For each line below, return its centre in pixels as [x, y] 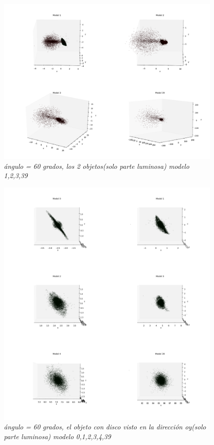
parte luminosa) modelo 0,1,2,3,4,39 [57, 436]
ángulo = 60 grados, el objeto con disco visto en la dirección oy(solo [105, 427]
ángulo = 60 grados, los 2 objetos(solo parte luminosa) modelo [97, 166]
